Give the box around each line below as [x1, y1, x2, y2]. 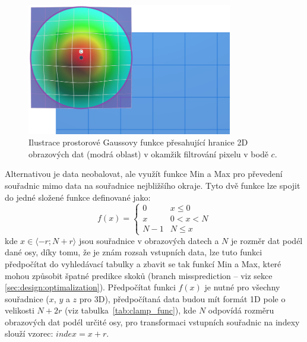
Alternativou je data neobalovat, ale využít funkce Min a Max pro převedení [5, 167, 283, 180]
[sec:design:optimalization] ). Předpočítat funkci [5, 281, 176, 293]
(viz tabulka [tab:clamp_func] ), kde [64, 304, 197, 316]
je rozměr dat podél [231, 234, 303, 246]
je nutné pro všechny [204, 281, 280, 293]
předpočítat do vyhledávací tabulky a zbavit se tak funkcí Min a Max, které [5, 257, 281, 270]
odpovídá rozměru [208, 304, 274, 316]
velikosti [5, 304, 34, 316]
